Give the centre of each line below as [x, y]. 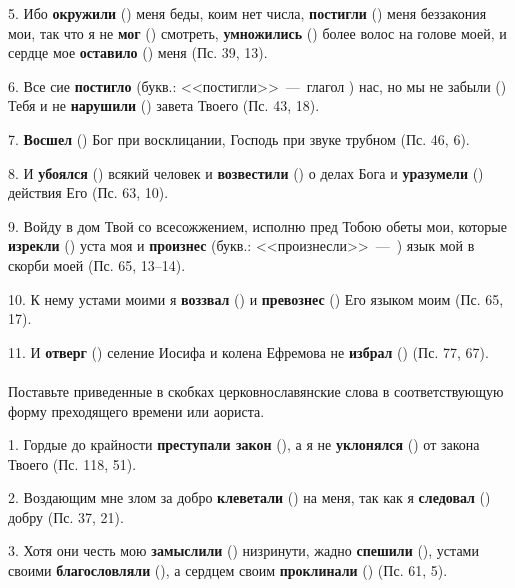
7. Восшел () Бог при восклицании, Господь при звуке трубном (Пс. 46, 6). [239, 138]
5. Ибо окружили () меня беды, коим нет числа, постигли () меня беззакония [247, 13]
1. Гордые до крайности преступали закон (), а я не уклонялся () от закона [244, 444]
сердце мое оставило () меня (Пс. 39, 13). [138, 52]
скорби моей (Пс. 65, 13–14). [97, 264]
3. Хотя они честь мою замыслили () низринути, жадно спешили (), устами [243, 550]
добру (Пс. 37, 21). [66, 516]
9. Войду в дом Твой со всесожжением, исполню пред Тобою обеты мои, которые [257, 225]
